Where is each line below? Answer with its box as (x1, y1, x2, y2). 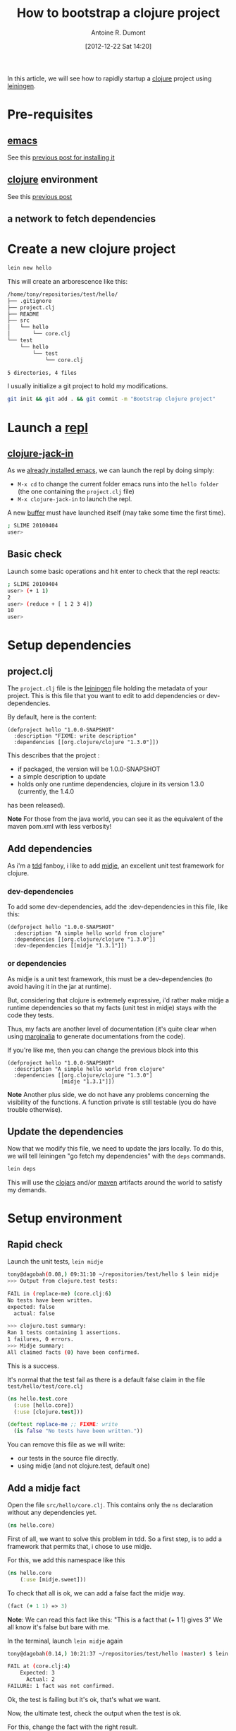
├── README (7, 311, 39, 318)
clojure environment (7, 174, 99, 186)
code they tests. (7, 1011, 54, 1019)
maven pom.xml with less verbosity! (7, 822, 112, 831)
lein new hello (7, 265, 52, 272)
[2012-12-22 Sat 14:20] (85, 42, 152, 50)
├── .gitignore (7, 297, 52, 304)
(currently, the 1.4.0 (17, 787, 75, 796)
